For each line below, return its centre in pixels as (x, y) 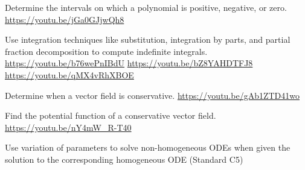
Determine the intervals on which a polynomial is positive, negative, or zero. (146, 7)
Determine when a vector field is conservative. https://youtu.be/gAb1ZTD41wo (152, 95)
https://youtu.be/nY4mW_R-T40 (68, 127)
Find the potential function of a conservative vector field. (111, 115)
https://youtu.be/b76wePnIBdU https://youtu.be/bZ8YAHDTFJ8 (129, 63)
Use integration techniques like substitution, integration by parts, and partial (148, 39)
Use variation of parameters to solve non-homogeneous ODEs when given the (148, 147)
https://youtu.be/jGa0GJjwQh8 (65, 19)
